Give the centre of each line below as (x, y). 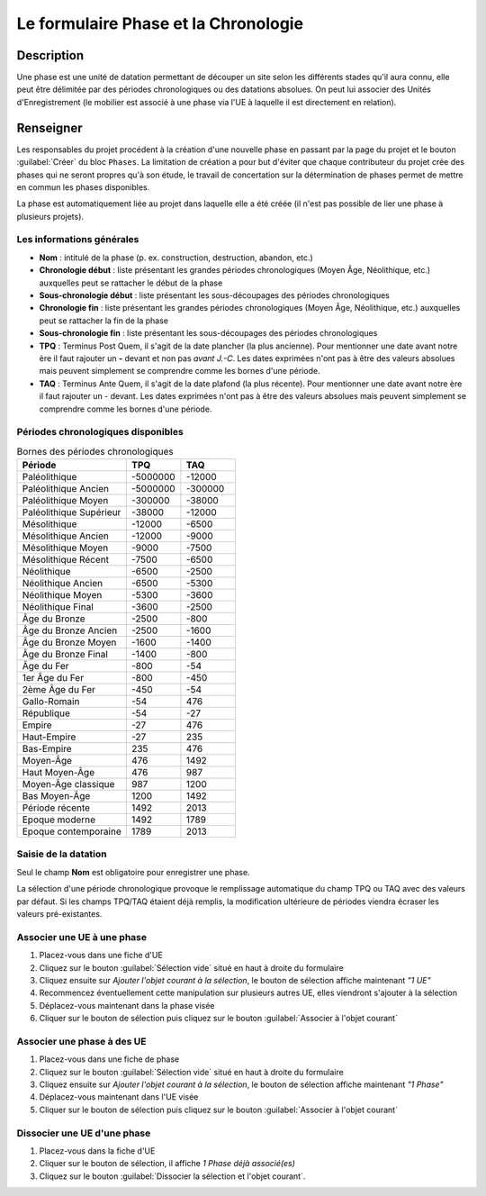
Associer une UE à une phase (82, 937)
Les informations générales (78, 240)
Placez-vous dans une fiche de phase (109, 1059)
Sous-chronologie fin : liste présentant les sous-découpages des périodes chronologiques (208, 333)
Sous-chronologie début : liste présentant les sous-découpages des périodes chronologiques (215, 295)
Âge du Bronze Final (65, 655)
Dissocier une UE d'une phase (84, 1133)
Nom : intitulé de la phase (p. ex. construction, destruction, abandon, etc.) (176, 258)
